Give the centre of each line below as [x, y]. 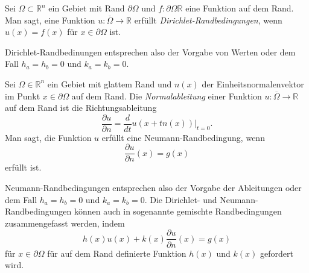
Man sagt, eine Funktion [50, 20]
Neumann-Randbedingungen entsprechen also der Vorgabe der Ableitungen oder [153, 188]
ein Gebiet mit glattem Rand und [110, 83]
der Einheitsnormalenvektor [253, 83]
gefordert [276, 253]
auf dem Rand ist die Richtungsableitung [81, 108]
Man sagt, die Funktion [48, 137]
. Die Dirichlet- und [181, 199]
